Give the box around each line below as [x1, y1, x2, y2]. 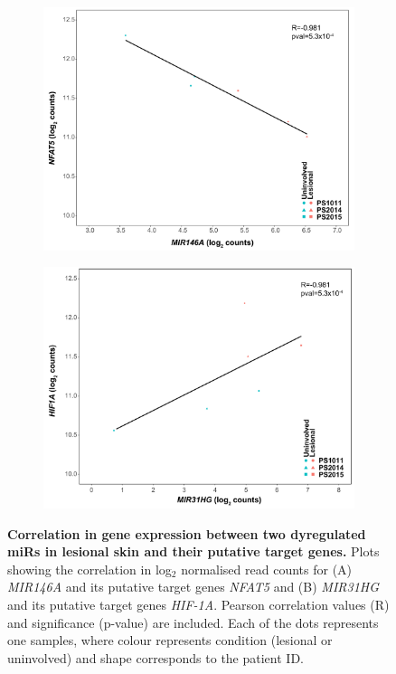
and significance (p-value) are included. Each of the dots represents [7, 612, 379, 631]
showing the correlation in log [7, 559, 172, 578]
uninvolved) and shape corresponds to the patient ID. [7, 648, 304, 667]
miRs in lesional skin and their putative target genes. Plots [7, 542, 380, 561]
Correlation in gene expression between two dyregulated [7, 524, 366, 543]
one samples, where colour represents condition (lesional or [7, 631, 333, 650]
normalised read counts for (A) [181, 559, 353, 578]
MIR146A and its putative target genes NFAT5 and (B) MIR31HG [7, 577, 380, 596]
